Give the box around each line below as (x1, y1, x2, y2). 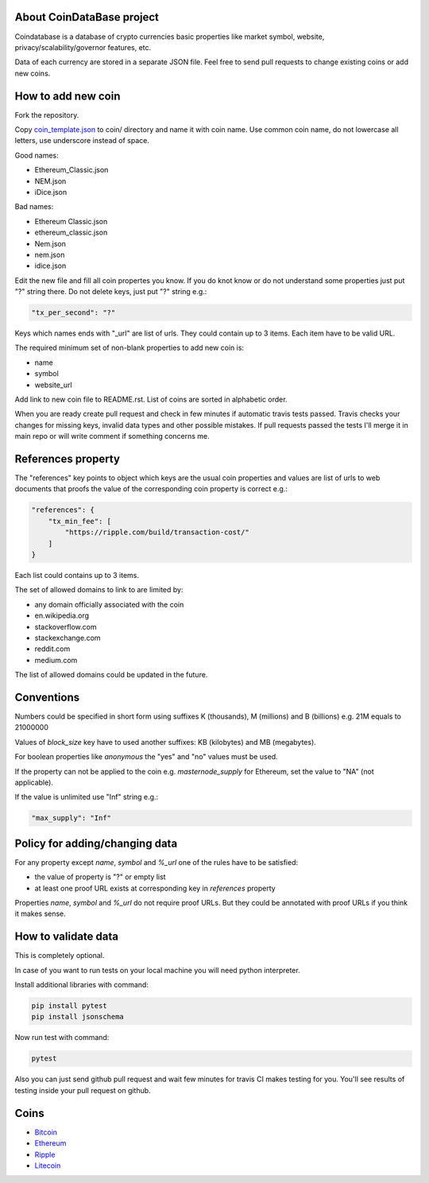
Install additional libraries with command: (14, 980, 149, 990)
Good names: (14, 150, 59, 160)
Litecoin (34, 1161, 61, 1170)
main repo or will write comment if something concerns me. (14, 432, 210, 441)
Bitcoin (34, 1127, 58, 1137)
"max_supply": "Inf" (31, 813, 111, 823)
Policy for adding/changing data (14, 836, 178, 850)
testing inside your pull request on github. (14, 1085, 151, 1095)
